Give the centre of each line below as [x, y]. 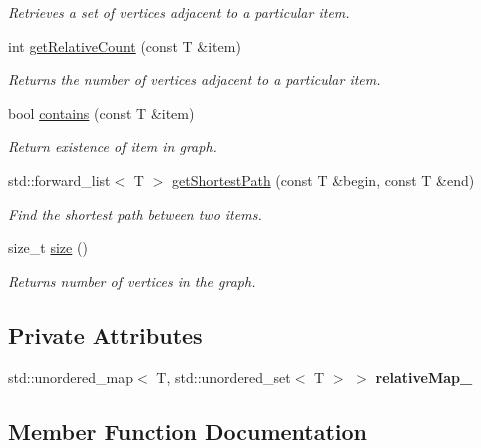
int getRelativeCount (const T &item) [124, 45]
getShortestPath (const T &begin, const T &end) [323, 179]
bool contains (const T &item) [101, 112]
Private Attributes [105, 334]
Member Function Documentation [188, 430]
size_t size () [48, 247]
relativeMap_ [424, 376]
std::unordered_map [71, 376]
